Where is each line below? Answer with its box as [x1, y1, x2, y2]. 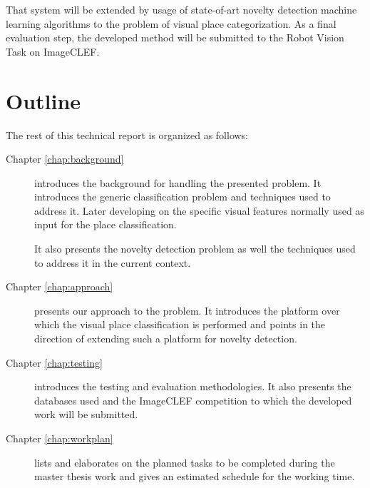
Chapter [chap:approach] [6, 279, 113, 294]
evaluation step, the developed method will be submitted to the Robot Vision [6, 30, 344, 45]
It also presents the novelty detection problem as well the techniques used [34, 241, 356, 256]
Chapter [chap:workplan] [6, 431, 113, 445]
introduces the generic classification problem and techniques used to [34, 189, 331, 204]
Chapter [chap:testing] [6, 355, 103, 370]
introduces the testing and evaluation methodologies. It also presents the [34, 379, 351, 394]
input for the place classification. [34, 217, 177, 232]
